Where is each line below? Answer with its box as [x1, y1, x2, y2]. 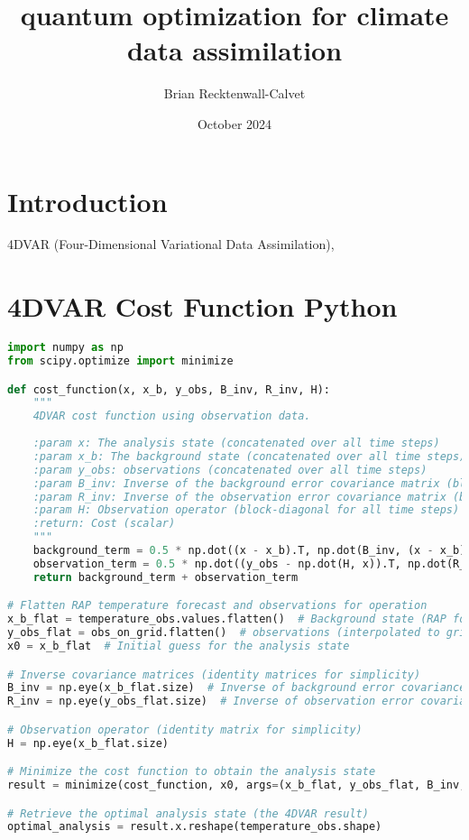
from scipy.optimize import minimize [7, 355, 234, 368]
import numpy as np [7, 341, 124, 355]
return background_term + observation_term [32, 570, 299, 584]
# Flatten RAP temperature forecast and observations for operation [7, 599, 428, 613]
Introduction [7, 182, 168, 219]
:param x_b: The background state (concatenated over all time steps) [32, 449, 466, 463]
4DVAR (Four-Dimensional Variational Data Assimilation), [7, 235, 335, 254]
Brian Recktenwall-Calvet [163, 84, 306, 103]
